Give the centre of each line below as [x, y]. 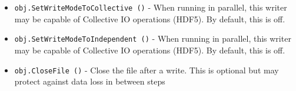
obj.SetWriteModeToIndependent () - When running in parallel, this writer [153, 38]
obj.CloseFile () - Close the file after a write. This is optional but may [147, 70]
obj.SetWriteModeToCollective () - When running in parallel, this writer [151, 7]
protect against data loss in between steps [90, 81]
